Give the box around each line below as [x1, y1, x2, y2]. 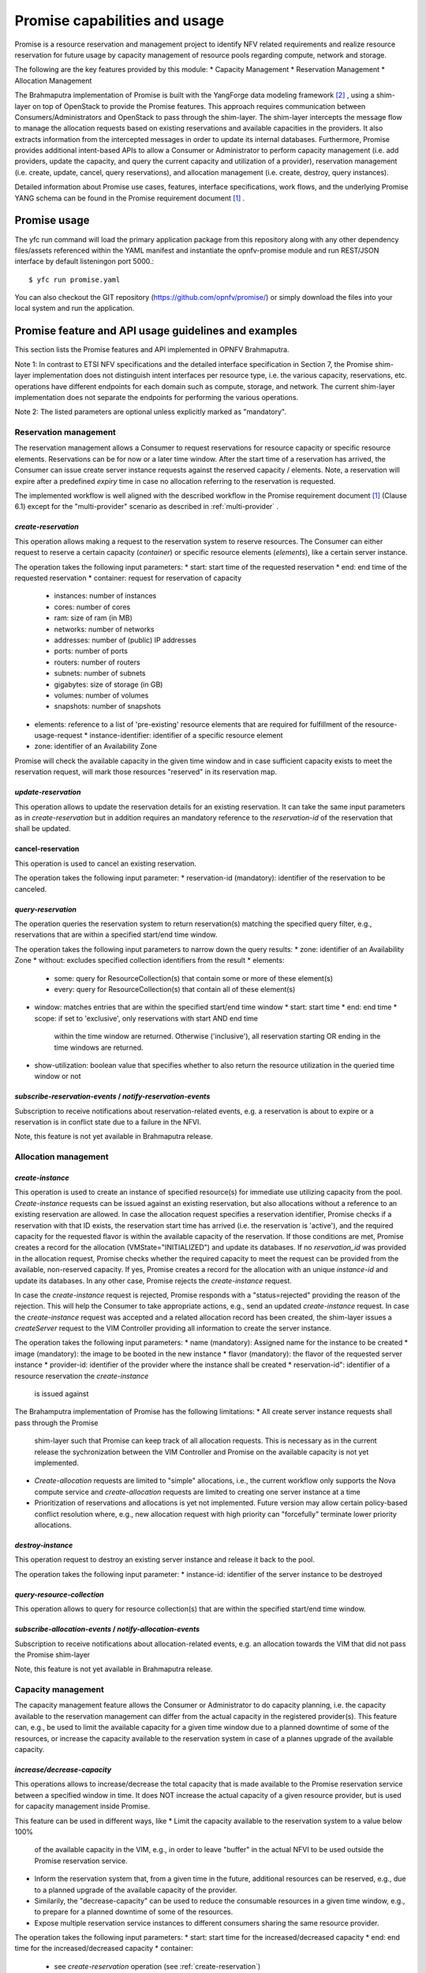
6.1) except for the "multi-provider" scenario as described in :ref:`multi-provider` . [14, 502, 279, 511]
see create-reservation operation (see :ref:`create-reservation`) [54, 1961, 261, 1971]
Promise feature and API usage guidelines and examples [14, 324, 297, 338]
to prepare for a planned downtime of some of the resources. [34, 1907, 234, 1917]
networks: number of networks [54, 624, 155, 634]
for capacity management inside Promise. [14, 1802, 150, 1811]
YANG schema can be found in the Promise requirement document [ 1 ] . [14, 193, 245, 203]
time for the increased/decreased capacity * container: [14, 1944, 193, 1953]
